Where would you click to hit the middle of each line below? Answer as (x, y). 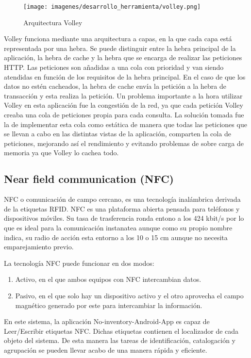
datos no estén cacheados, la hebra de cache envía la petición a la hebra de (115, 86)
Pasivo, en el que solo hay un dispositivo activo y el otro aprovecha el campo (129, 295)
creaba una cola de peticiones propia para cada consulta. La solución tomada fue (124, 114)
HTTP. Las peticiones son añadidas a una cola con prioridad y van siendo (114, 67)
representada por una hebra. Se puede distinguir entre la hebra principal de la (120, 48)
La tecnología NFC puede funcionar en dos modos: (79, 263)
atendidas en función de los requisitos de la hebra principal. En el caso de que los (125, 76)
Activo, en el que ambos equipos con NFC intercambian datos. (108, 279)
